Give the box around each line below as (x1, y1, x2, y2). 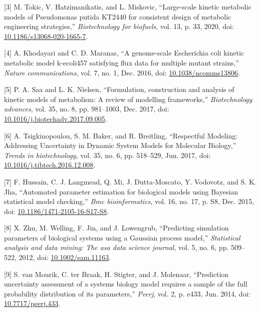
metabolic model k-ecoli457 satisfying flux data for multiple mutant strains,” (4, 57, 239, 67)
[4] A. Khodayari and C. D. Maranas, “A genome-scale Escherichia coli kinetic (4, 47, 244, 58)
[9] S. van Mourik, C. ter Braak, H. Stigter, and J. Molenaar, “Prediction (4, 268, 229, 279)
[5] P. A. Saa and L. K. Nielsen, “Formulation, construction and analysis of (4, 84, 234, 94)
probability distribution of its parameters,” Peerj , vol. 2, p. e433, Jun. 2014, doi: (4, 288, 250, 298)
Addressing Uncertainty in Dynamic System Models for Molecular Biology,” (4, 140, 236, 150)
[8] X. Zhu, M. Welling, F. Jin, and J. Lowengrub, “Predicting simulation (4, 222, 229, 233)
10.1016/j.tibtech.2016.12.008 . (4, 159, 96, 170)
